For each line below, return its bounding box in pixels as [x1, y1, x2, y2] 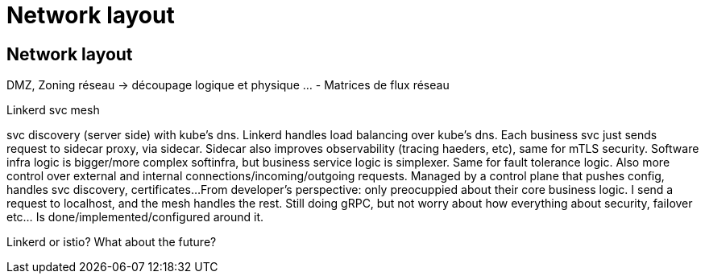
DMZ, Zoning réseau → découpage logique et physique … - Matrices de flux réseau [6, 78, 450, 93]
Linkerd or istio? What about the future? [6, 235, 217, 249]
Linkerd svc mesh [6, 103, 100, 117]
